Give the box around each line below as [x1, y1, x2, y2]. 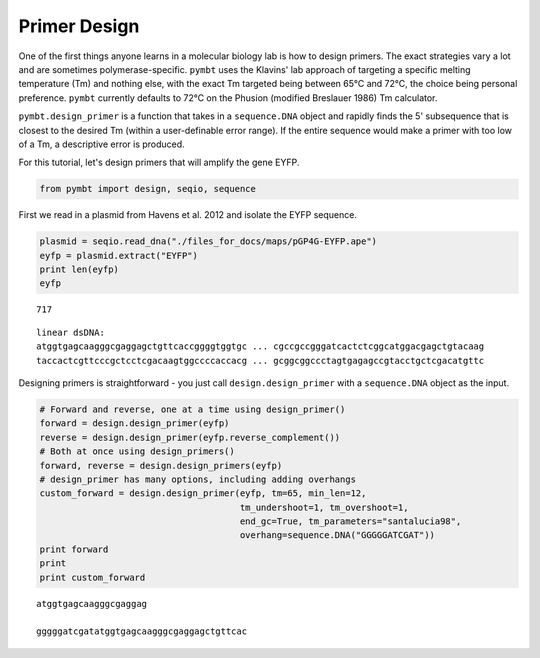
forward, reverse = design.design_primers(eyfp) [39, 460, 283, 471]
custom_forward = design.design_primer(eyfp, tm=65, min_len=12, [39, 488, 367, 499]
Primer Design [18, 15, 140, 37]
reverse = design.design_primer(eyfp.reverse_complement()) [39, 431, 341, 443]
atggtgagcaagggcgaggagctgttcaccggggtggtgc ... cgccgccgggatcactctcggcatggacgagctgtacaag [36, 341, 485, 352]
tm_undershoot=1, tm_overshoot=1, [239, 501, 409, 513]
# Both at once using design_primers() [39, 446, 235, 457]
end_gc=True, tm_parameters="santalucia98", [239, 516, 462, 527]
